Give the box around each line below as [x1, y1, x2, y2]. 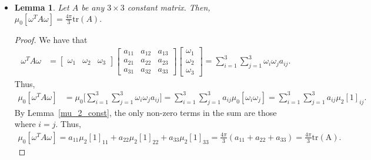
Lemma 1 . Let [14, 1, 69, 13]
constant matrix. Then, [127, 1, 210, 13]
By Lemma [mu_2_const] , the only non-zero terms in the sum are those [14, 106, 277, 118]
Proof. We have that [14, 33, 88, 45]
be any [81, 1, 105, 13]
